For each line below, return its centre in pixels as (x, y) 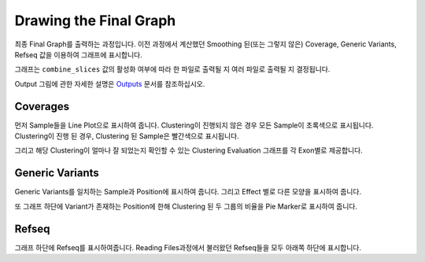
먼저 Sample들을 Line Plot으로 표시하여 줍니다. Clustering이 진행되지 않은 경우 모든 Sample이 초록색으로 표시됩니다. (194, 125)
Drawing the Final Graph (95, 20)
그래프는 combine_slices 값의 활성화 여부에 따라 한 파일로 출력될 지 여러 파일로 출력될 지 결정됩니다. (172, 69)
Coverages (42, 106)
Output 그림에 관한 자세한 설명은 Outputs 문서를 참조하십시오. (110, 83)
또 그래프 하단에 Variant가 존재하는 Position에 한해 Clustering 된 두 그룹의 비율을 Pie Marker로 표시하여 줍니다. (186, 206)
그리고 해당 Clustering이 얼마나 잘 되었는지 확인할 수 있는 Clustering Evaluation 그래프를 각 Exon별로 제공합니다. (189, 150)
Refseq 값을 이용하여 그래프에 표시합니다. (78, 54)
